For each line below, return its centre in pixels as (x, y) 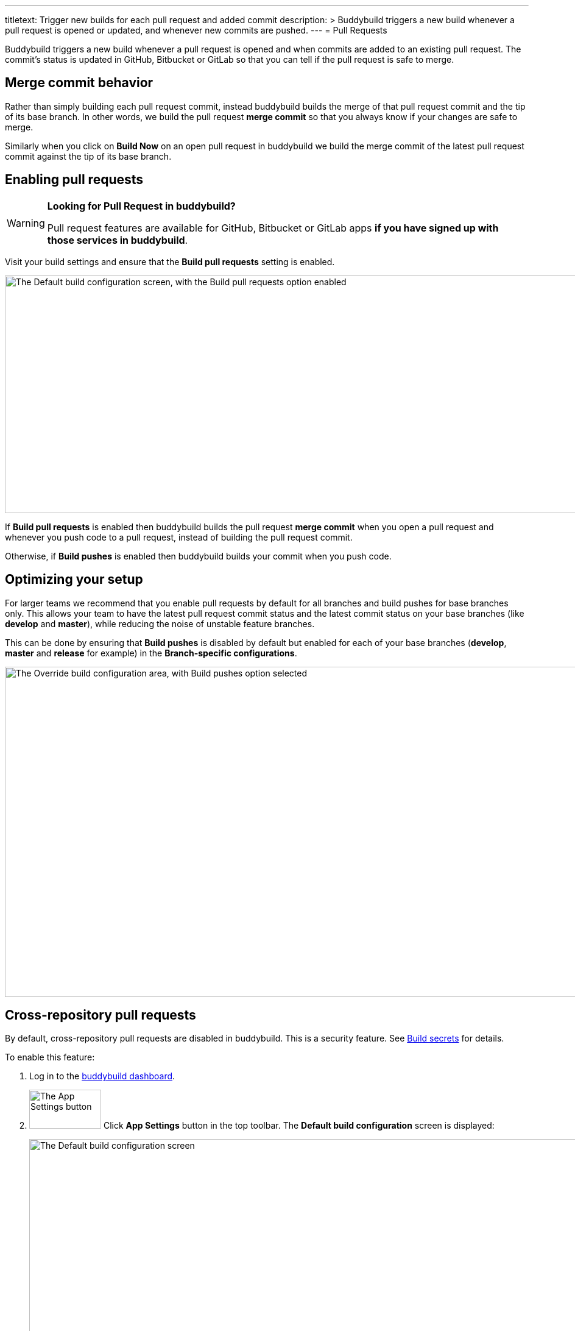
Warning (26, 223)
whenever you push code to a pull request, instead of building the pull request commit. (179, 537)
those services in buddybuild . (118, 240)
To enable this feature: (50, 1057)
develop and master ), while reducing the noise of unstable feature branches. (160, 623)
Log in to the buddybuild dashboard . (102, 1076)
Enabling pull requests (74, 180)
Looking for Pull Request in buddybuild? (141, 206)
